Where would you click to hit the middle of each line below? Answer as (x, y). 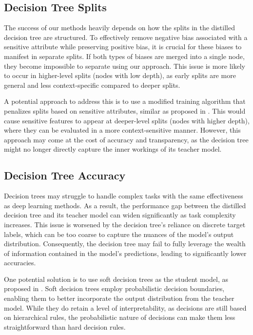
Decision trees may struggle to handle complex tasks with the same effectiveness (124, 196)
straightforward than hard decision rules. (65, 326)
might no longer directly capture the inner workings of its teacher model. (113, 149)
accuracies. (20, 263)
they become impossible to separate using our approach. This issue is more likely (125, 66)
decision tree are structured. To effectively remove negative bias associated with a (126, 37)
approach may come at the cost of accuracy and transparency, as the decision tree (126, 139)
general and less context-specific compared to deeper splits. (92, 85)
